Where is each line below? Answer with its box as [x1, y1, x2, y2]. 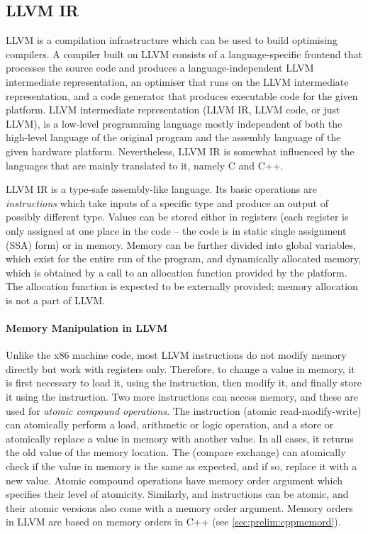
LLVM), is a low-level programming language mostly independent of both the [6, 116, 342, 130]
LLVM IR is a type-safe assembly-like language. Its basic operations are [6, 182, 317, 196]
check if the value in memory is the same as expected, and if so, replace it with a [6, 459, 357, 474]
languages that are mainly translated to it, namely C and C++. [6, 157, 284, 172]
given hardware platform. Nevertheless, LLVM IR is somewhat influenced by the [6, 143, 355, 158]
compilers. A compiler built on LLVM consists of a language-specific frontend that [6, 46, 362, 61]
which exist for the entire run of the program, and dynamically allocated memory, [6, 251, 362, 266]
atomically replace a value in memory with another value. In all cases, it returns [6, 430, 354, 445]
